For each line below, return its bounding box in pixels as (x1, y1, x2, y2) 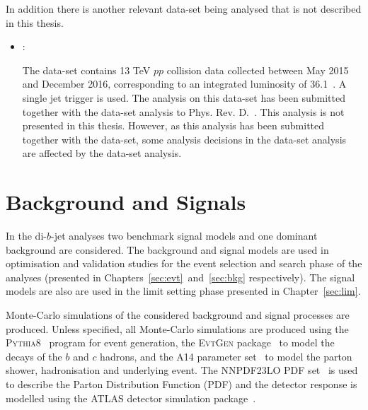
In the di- (6, 228, 47, 243)
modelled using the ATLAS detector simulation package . (6, 390, 256, 405)
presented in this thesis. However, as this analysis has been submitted (22, 118, 325, 133)
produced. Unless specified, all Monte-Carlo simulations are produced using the (6, 321, 349, 336)
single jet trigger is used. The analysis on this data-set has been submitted (22, 90, 345, 105)
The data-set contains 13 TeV (22, 62, 151, 77)
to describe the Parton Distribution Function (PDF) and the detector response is (6, 377, 357, 391)
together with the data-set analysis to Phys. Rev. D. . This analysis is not (22, 104, 345, 119)
